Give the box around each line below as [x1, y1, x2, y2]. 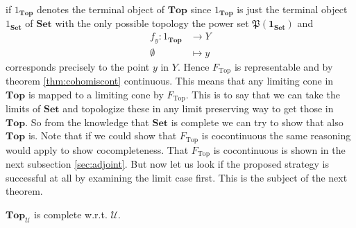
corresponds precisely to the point [6, 59, 150, 73]
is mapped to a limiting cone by [28, 87, 164, 101]
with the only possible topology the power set [55, 16, 249, 30]
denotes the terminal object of [37, 2, 165, 16]
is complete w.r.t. [33, 207, 108, 221]
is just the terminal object [237, 2, 348, 16]
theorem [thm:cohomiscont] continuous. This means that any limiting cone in [6, 73, 334, 88]
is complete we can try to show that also [171, 114, 344, 129]
